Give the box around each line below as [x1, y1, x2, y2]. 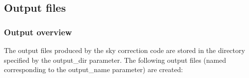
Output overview [4, 26, 72, 38]
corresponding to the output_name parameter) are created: [4, 64, 183, 75]
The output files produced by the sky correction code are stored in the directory [4, 45, 245, 55]
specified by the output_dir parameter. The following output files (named [4, 54, 226, 65]
